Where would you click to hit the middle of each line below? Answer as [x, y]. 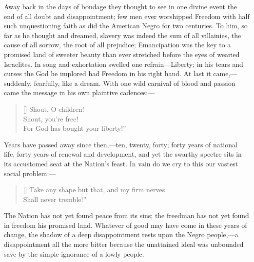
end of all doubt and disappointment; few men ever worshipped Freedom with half [127, 16]
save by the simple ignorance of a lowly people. [74, 253]
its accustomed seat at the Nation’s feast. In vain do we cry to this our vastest [121, 163]
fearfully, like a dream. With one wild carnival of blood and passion [135, 83]
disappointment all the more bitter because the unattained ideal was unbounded [124, 244]
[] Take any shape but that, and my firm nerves [94, 190]
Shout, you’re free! [51, 118]
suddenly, [18, 83]
